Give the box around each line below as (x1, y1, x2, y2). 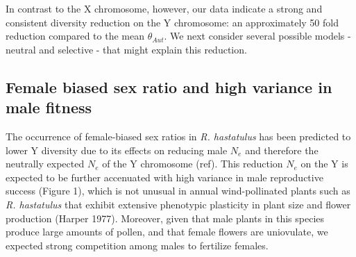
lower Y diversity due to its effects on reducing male (6, 142, 228, 157)
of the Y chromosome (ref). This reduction (102, 156, 283, 171)
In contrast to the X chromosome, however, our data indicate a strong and (6, 1, 323, 15)
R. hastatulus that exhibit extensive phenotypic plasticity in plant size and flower (6, 197, 351, 211)
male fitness (6, 97, 92, 118)
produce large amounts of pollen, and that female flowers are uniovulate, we (6, 224, 328, 239)
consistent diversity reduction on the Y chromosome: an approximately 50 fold (6, 15, 339, 29)
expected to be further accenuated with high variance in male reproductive (6, 169, 323, 184)
